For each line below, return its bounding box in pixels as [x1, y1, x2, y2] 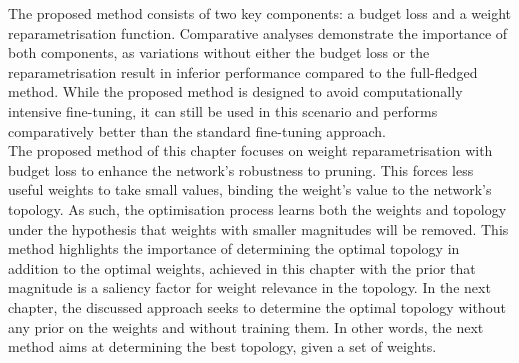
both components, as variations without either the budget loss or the [8, 42, 430, 63]
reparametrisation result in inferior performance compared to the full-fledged [8, 61, 478, 82]
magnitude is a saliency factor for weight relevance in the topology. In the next [8, 277, 491, 298]
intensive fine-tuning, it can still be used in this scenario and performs [8, 100, 438, 121]
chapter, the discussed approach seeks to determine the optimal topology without [8, 296, 506, 317]
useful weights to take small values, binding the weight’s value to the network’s [8, 179, 492, 200]
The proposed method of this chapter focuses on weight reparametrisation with [8, 140, 493, 161]
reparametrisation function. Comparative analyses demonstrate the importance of [8, 22, 508, 43]
